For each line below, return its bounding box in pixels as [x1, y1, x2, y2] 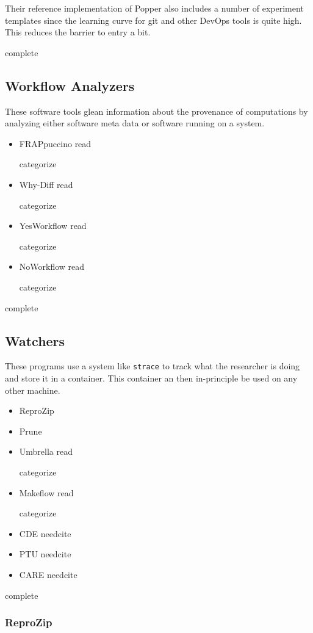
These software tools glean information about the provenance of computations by [5, 104, 308, 117]
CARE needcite [19, 568, 77, 581]
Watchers [5, 331, 65, 350]
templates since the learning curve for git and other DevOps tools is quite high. [5, 13, 302, 26]
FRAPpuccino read [19, 137, 92, 150]
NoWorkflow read [19, 260, 85, 273]
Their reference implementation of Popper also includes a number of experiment [5, 2, 304, 14]
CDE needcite [19, 527, 71, 540]
